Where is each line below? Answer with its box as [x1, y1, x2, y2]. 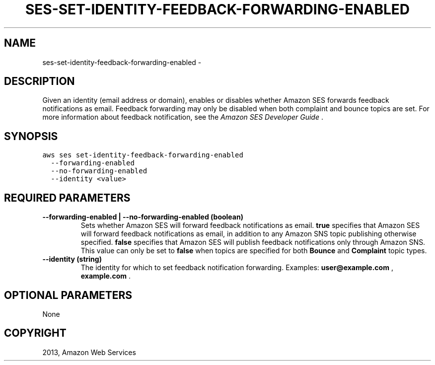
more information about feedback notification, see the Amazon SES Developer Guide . [42, 113, 323, 122]
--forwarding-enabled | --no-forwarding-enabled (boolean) [42, 213, 243, 221]
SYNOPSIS [4, 130, 58, 143]
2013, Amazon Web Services [42, 348, 136, 357]
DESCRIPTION [4, 75, 75, 88]
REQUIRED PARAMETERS [4, 191, 131, 204]
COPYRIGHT [4, 327, 67, 340]
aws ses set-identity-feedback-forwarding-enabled [42, 151, 243, 159]
